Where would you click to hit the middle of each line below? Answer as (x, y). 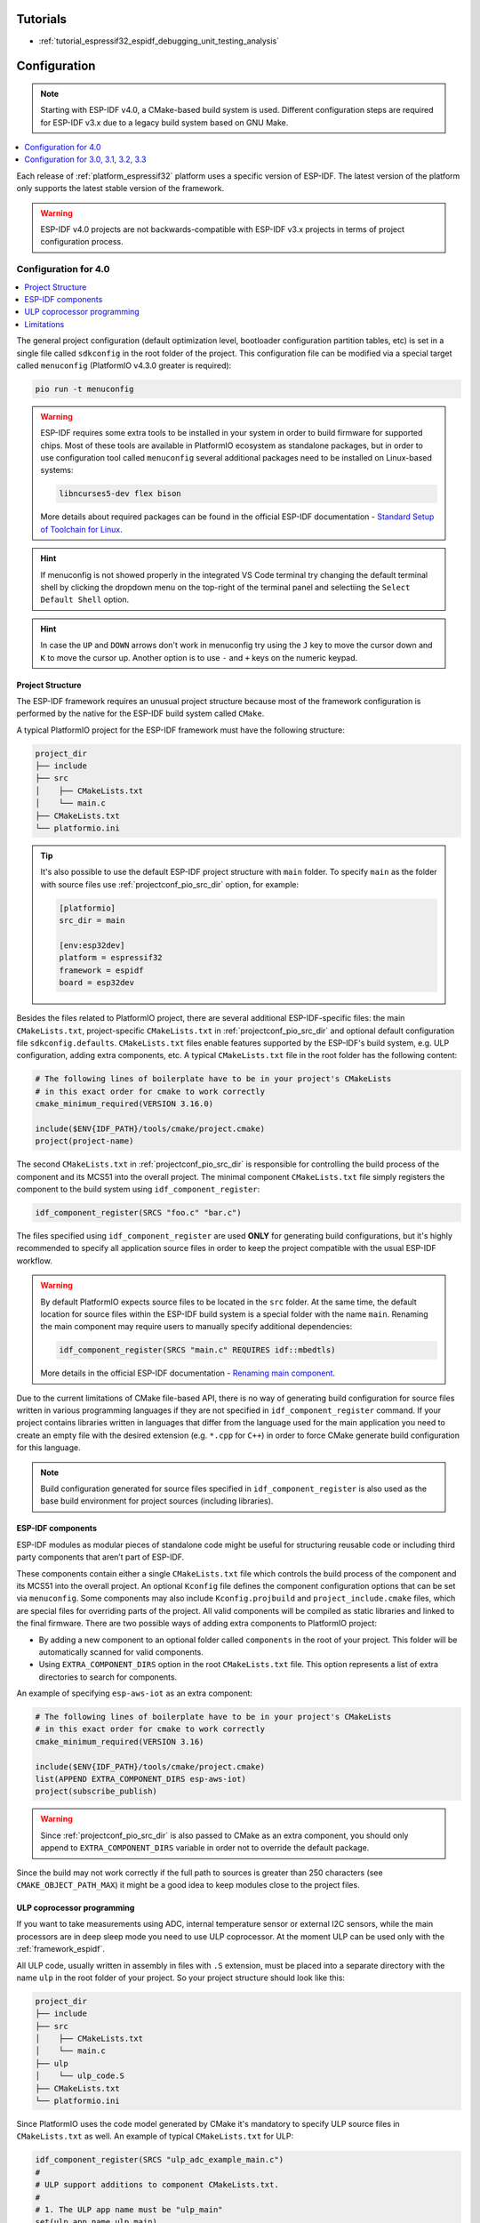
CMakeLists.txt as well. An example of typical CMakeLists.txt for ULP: (155, 2136)
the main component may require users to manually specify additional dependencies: (196, 1327)
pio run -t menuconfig (84, 389)
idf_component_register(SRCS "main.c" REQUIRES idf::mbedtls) (197, 1350)
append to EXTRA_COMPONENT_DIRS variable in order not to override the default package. (205, 1848)
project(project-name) (84, 1141)
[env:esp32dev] (92, 945)
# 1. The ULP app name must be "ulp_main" (129, 2209)
